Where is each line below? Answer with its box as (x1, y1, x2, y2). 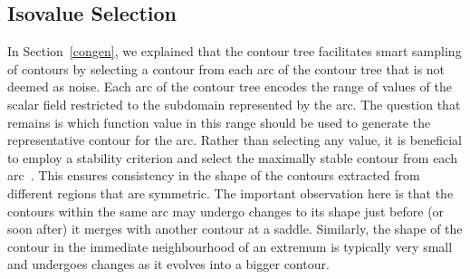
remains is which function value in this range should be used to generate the (7, 112, 431, 131)
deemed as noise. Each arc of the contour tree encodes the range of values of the (7, 77, 452, 96)
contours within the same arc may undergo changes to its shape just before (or (7, 201, 445, 220)
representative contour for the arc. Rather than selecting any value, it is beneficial (7, 130, 462, 149)
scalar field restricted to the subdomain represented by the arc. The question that (7, 94, 461, 113)
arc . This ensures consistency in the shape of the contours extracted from (7, 166, 420, 185)
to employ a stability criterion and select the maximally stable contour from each (7, 148, 457, 167)
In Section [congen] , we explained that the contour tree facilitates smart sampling (7, 42, 462, 61)
